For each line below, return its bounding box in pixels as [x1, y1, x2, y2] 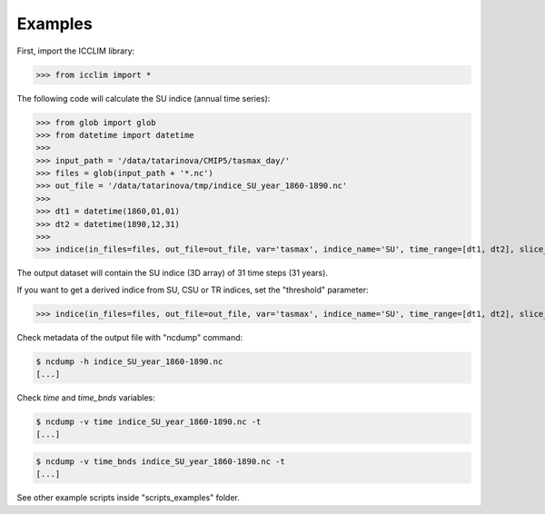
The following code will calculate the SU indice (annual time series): [16, 93, 271, 104]
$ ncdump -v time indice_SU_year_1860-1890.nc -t [35, 417, 262, 427]
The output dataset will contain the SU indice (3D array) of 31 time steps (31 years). [16, 268, 329, 279]
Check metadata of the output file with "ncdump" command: [16, 331, 243, 342]
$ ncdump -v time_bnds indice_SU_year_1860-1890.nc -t [35, 457, 285, 467]
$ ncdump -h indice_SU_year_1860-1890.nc [35, 356, 223, 367]
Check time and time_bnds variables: [16, 392, 156, 403]
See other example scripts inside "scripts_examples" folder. [16, 492, 240, 503]
